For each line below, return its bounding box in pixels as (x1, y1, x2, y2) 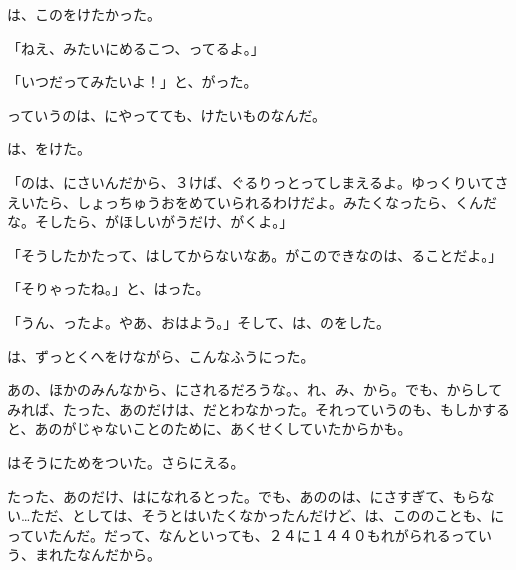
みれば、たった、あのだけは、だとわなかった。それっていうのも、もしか (7, 398, 482, 419)
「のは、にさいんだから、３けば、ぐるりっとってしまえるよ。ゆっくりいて (7, 171, 495, 192)
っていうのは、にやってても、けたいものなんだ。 (7, 104, 327, 125)
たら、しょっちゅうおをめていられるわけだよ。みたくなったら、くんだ (34, 191, 497, 212)
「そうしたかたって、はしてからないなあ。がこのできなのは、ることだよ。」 (7, 244, 503, 265)
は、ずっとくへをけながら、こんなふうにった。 (7, 345, 315, 366)
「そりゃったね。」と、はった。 (7, 278, 210, 299)
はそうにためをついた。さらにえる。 (7, 451, 245, 472)
